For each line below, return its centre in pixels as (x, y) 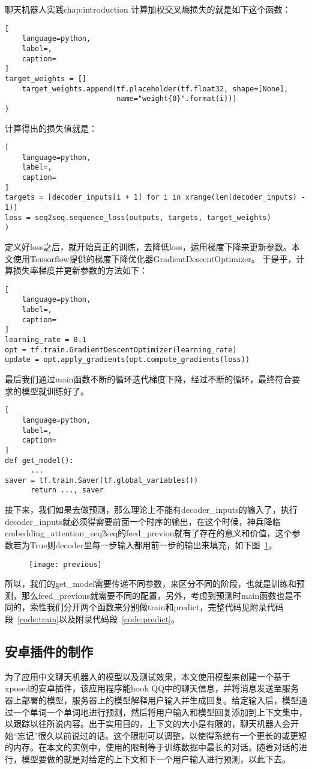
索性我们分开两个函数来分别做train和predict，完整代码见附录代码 (157, 607)
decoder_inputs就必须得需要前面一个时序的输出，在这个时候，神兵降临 (143, 521)
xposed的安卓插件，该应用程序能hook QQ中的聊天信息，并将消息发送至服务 (152, 688)
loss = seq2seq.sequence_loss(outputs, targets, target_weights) (138, 217)
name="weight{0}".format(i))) (177, 99)
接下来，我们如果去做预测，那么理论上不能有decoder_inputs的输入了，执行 (151, 510)
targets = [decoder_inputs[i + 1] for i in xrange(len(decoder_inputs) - (155, 198)
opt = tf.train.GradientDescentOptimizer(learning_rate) (121, 350)
